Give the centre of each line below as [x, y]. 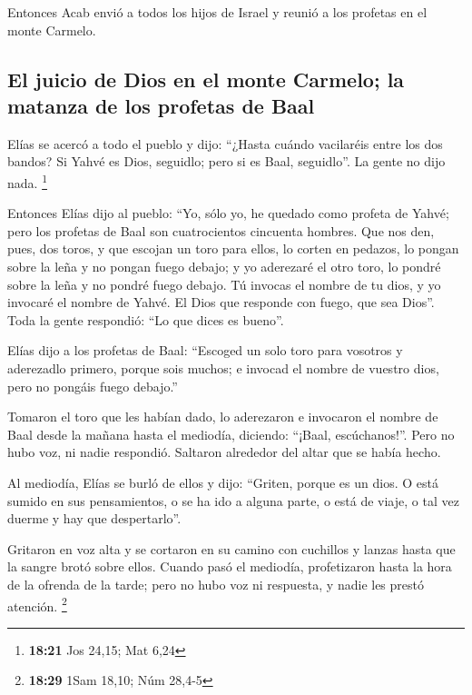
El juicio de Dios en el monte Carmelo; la [206, 79]
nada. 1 [27, 181]
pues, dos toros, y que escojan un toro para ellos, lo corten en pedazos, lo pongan [233, 248]
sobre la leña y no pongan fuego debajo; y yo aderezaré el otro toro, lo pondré [224, 266]
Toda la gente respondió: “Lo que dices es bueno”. [146, 319]
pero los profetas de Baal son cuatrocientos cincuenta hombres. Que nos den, [221, 230]
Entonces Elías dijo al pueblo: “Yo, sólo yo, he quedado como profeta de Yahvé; [228, 213]
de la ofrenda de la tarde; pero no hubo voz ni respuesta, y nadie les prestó [216, 584]
